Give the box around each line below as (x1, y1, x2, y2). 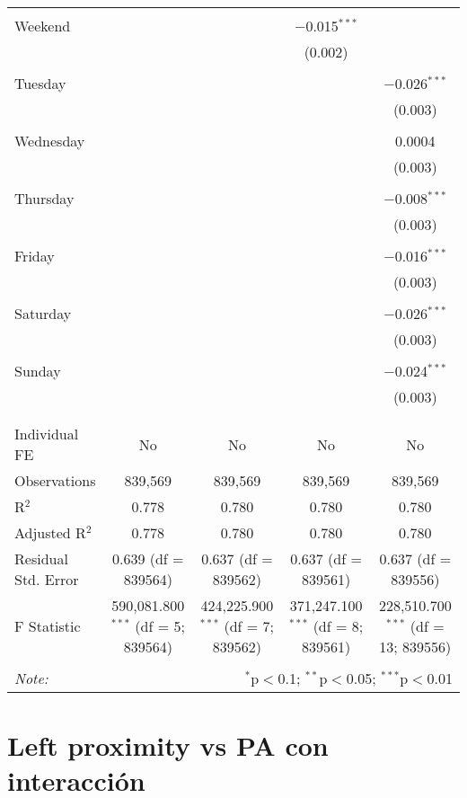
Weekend (14, 15, 71, 36)
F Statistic (14, 616, 81, 636)
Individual (14, 423, 79, 444)
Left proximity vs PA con (7, 727, 329, 764)
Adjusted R (14, 522, 86, 543)
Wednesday (14, 130, 85, 151)
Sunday (14, 360, 61, 381)
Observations (14, 470, 96, 491)
